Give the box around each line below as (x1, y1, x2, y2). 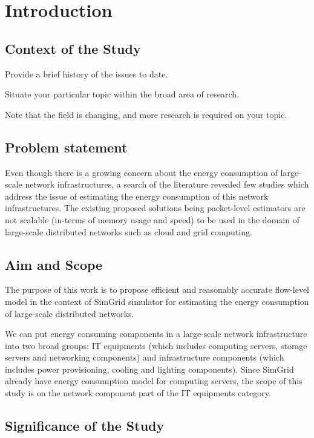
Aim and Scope (5, 255, 103, 273)
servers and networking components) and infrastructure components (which (5, 351, 284, 364)
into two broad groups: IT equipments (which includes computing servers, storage (5, 339, 307, 351)
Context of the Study (5, 39, 141, 57)
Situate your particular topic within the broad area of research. (5, 88, 239, 100)
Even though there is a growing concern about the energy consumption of (5, 166, 278, 178)
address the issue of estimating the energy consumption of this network (5, 189, 269, 202)
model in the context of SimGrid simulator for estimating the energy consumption (5, 295, 309, 307)
